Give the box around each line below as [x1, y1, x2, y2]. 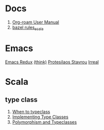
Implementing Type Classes [12, 114, 69, 120]
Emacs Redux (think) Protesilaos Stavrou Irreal [5, 59, 99, 65]
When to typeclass [12, 108, 51, 114]
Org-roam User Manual [12, 19, 59, 25]
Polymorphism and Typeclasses [12, 119, 77, 125]
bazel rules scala [12, 24, 44, 31]
